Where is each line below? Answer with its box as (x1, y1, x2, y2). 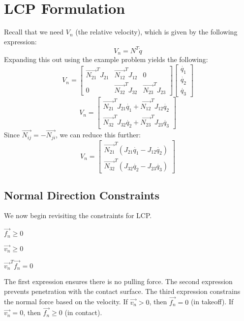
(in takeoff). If (190, 296, 234, 307)
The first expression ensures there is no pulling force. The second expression (4, 276, 233, 287)
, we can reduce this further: (56, 129, 141, 140)
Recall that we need (4, 27, 64, 37)
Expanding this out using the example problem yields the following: (4, 54, 208, 64)
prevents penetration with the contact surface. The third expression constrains (4, 286, 241, 296)
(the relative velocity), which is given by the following (75, 27, 238, 37)
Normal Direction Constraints (4, 187, 160, 202)
